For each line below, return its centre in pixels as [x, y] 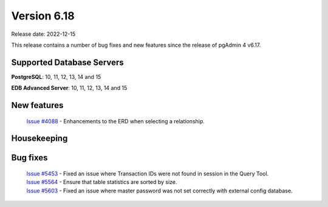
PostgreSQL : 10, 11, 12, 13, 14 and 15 [56, 76]
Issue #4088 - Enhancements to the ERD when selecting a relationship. [115, 121]
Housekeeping [39, 139]
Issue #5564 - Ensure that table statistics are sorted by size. [102, 182]
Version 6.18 [43, 16]
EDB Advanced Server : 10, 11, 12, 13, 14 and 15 [69, 88]
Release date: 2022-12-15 [43, 34]
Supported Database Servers [67, 62]
